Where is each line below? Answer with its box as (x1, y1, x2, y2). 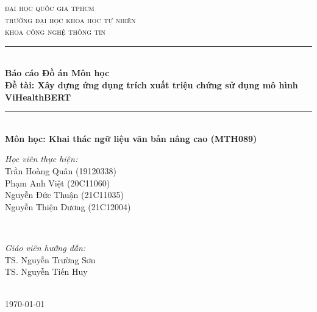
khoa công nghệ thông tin (5, 25, 106, 38)
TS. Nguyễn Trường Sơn (5, 253, 96, 266)
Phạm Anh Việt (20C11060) (5, 176, 110, 189)
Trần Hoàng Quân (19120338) (5, 164, 116, 177)
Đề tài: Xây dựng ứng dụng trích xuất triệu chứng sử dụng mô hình (5, 78, 298, 91)
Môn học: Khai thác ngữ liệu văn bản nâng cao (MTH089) (5, 132, 257, 144)
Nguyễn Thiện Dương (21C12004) (5, 200, 131, 213)
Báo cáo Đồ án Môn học (5, 66, 110, 79)
